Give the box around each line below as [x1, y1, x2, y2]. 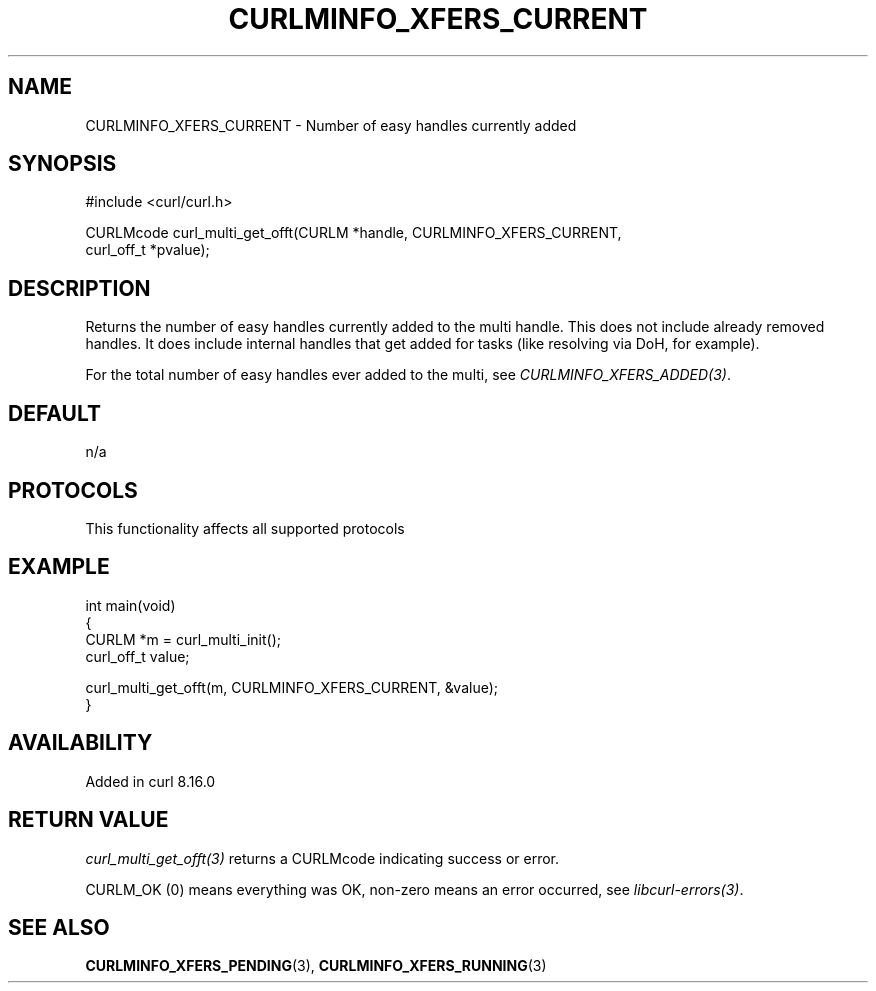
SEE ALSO [8, 914, 110, 940]
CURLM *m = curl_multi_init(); [85, 630, 282, 648]
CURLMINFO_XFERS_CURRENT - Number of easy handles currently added [85, 116, 577, 134]
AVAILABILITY [8, 730, 153, 756]
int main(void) [85, 596, 176, 614]
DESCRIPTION [8, 275, 151, 301]
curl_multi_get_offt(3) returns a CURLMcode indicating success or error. [85, 849, 560, 867]
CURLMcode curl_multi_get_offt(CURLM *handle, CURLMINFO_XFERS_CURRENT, [85, 224, 622, 242]
